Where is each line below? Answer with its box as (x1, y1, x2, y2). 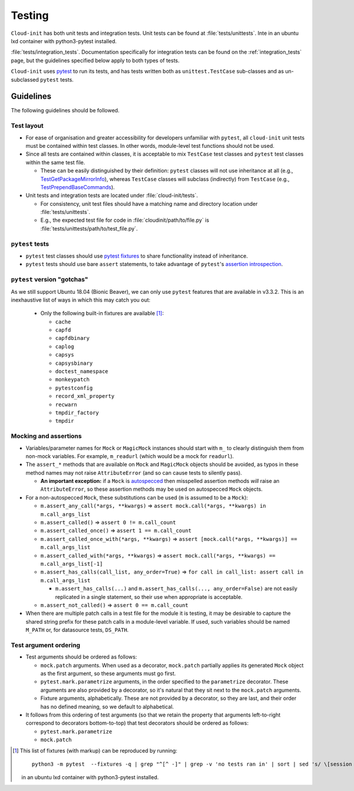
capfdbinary (55, 335, 90, 342)
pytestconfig (55, 384, 93, 391)
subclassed (11, 76, 40, 83)
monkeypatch (55, 376, 90, 383)
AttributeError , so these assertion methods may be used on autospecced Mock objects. (40, 485, 263, 493)
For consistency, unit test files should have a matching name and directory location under (40, 200, 258, 207)
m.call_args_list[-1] (40, 560, 103, 567)
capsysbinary (55, 359, 93, 367)
